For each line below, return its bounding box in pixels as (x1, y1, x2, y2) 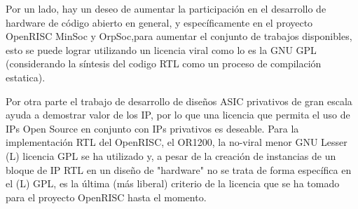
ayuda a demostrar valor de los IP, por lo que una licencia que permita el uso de (6, 107, 350, 122)
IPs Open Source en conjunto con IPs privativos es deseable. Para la (6, 121, 299, 135)
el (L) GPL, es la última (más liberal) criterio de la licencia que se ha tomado (6, 176, 340, 191)
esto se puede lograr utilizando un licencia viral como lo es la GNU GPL (6, 42, 317, 57)
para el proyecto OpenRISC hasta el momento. (6, 189, 207, 204)
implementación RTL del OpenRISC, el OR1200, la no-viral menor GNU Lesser (6, 135, 347, 149)
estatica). (6, 69, 46, 84)
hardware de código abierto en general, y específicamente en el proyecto (6, 15, 313, 29)
